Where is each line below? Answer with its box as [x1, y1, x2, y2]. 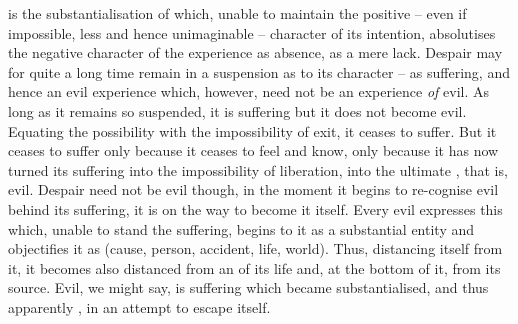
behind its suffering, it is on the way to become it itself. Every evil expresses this [8, 198, 503, 219]
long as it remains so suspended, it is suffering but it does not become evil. [8, 100, 467, 121]
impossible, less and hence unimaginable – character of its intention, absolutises [8, 22, 496, 43]
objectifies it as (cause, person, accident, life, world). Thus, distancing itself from [8, 238, 503, 259]
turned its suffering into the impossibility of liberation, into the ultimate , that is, [8, 159, 508, 180]
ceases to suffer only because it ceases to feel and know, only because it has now [8, 140, 499, 161]
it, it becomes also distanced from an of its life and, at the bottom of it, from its [8, 257, 501, 278]
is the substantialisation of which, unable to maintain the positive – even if [8, 3, 467, 23]
